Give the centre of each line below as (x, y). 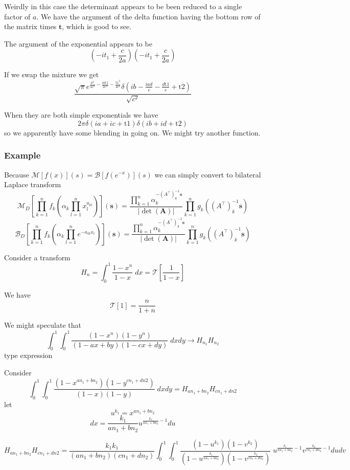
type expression (28, 355)
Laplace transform (33, 184)
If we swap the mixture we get (52, 74)
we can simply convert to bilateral (208, 174)
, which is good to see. (97, 26)
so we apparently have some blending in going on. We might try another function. (132, 132)
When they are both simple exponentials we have (81, 115)
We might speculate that (43, 325)
